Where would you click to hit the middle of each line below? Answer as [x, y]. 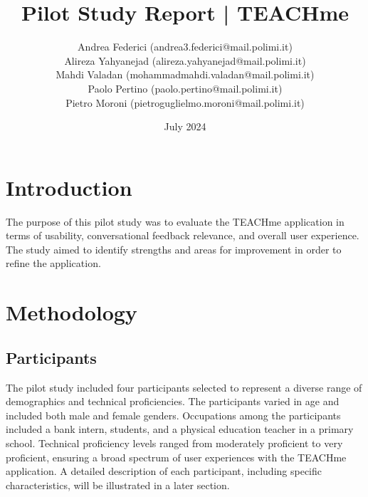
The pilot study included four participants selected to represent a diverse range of [184, 387]
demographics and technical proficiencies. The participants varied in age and [173, 401]
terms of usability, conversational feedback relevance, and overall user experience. [183, 235]
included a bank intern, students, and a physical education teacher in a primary [180, 429]
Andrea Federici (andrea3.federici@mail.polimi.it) [185, 47]
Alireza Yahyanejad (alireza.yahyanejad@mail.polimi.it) [185, 60]
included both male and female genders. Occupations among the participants [173, 415]
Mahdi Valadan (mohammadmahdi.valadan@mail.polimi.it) [185, 74]
